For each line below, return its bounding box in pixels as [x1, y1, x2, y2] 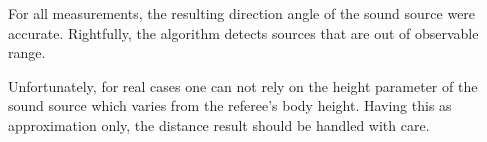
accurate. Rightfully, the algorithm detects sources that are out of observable [8, 22, 479, 43]
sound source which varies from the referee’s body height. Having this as [8, 95, 452, 116]
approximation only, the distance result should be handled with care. [8, 114, 430, 135]
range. [8, 42, 46, 63]
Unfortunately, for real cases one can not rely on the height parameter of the [8, 75, 478, 96]
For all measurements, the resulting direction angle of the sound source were [8, 3, 476, 23]
